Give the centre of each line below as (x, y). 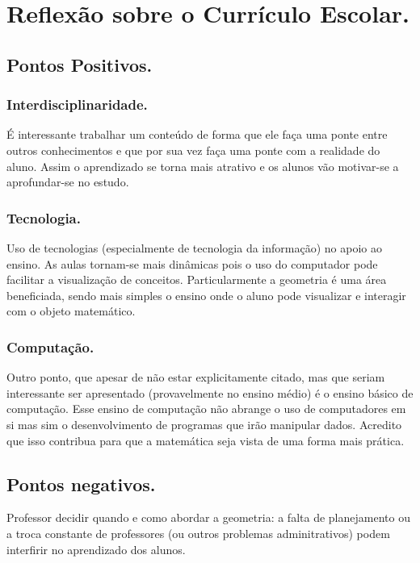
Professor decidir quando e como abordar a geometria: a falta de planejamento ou (208, 517)
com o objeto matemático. (71, 311)
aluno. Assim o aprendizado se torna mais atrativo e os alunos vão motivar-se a (203, 166)
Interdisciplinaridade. (77, 104)
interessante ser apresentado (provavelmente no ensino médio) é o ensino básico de (210, 392)
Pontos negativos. (81, 484)
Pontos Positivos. (80, 64)
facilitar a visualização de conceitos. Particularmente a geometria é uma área (197, 279)
